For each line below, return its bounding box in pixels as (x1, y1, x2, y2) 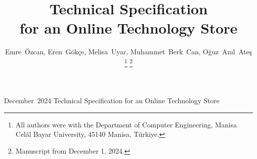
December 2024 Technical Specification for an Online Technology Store (4, 95, 219, 106)
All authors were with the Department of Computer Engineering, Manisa (15, 119, 237, 129)
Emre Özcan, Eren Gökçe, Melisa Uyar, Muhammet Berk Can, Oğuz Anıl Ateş (5, 46, 252, 57)
